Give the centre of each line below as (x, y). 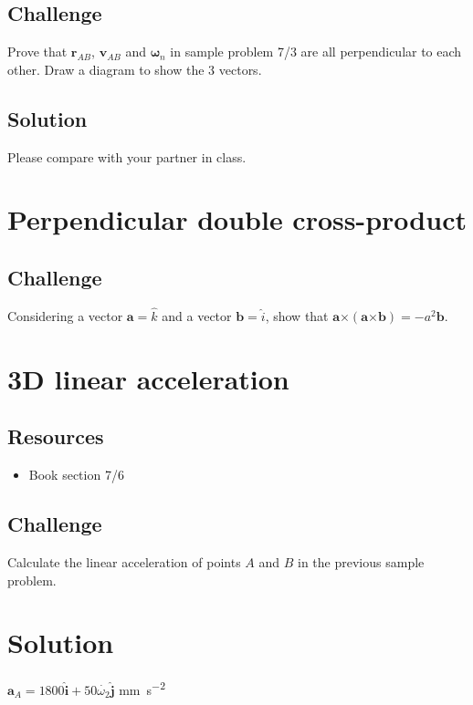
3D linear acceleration (148, 378)
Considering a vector (65, 315)
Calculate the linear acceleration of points (124, 561)
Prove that (37, 52)
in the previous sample (361, 561)
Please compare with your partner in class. (127, 156)
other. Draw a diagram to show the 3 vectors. (135, 69)
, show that (297, 315)
